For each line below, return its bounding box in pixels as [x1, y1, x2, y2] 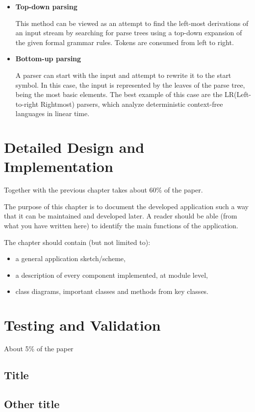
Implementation [4, 156, 113, 176]
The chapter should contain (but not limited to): [4, 237, 151, 247]
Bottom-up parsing [15, 53, 81, 64]
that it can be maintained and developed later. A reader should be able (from [4, 211, 237, 221]
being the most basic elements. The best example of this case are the [15, 89, 223, 99]
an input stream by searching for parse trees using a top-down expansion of [15, 27, 242, 38]
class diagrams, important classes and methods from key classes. [15, 286, 209, 296]
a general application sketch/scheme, [15, 253, 126, 264]
